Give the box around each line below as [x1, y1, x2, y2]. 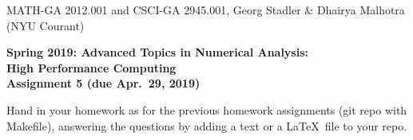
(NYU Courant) [6, 17, 85, 33]
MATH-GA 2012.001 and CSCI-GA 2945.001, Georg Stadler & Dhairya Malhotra [6, 2, 405, 17]
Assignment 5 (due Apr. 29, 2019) [6, 75, 201, 91]
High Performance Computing [6, 59, 177, 76]
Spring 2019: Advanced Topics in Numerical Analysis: [6, 44, 309, 60]
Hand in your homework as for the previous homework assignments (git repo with [6, 101, 407, 118]
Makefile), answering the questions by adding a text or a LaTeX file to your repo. [6, 117, 407, 134]
